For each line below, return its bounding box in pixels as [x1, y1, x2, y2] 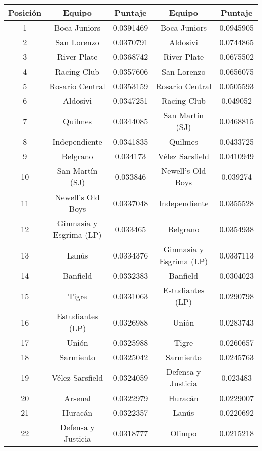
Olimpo [170, 427, 197, 439]
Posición [8, 7, 42, 18]
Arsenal [64, 392, 91, 404]
